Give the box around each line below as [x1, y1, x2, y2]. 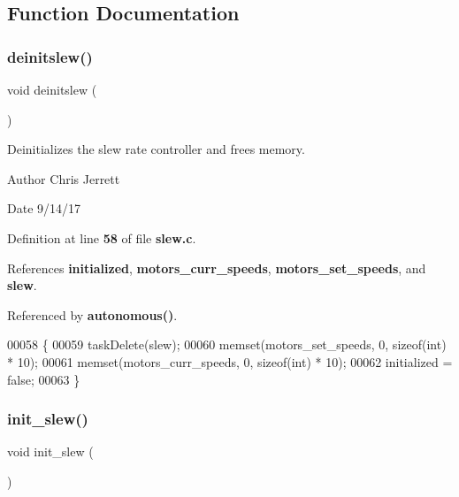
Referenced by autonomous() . [7, 305, 178, 324]
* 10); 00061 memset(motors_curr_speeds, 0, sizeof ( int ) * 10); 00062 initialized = [7, 352, 453, 371]
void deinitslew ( [7, 80, 97, 98]
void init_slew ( [7, 442, 94, 461]
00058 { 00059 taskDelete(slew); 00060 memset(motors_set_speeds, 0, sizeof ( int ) [7, 335, 447, 354]
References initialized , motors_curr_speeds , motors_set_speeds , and [7, 258, 426, 277]
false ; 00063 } [7, 370, 80, 388]
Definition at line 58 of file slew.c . [7, 228, 196, 247]
